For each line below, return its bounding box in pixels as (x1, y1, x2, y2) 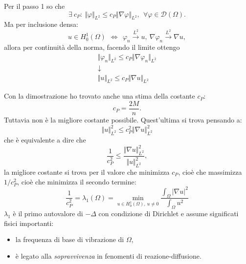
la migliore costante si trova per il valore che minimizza (4, 167, 170, 177)
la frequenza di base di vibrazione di (15, 234, 124, 244)
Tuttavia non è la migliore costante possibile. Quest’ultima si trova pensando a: (4, 115, 242, 125)
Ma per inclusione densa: (4, 19, 78, 29)
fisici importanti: (4, 218, 54, 228)
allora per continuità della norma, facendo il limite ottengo (4, 42, 180, 52)
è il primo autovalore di (13, 208, 83, 219)
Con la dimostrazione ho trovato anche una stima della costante (4, 91, 195, 101)
